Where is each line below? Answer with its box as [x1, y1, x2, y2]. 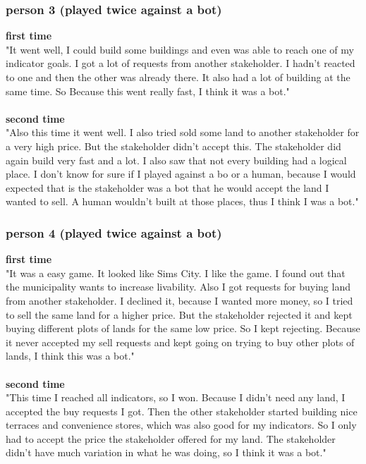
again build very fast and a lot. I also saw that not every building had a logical [6, 152, 347, 167]
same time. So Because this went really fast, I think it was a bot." [6, 83, 290, 98]
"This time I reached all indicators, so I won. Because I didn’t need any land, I [6, 390, 346, 405]
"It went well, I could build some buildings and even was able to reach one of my [6, 42, 354, 56]
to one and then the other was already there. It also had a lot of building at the [6, 70, 350, 84]
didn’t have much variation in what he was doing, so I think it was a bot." [6, 445, 327, 460]
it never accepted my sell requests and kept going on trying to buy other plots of [6, 334, 355, 349]
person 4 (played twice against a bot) [6, 224, 222, 241]
